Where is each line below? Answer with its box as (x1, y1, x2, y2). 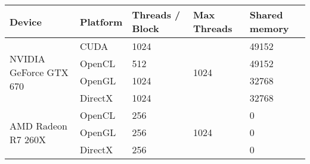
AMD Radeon (10, 118, 67, 133)
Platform (79, 14, 123, 29)
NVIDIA (10, 51, 45, 65)
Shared (249, 8, 283, 21)
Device (10, 14, 42, 29)
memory (249, 21, 289, 35)
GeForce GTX (10, 65, 69, 79)
